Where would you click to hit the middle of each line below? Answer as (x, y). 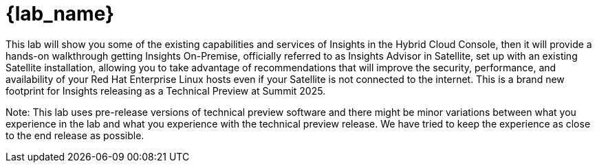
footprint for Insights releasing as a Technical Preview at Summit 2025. (166, 91)
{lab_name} (60, 14)
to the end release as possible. (75, 135)
